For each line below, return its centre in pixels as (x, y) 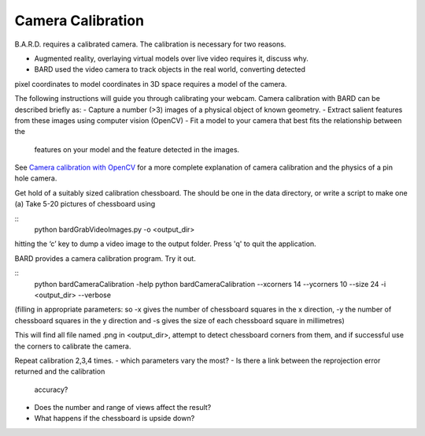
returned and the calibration (60, 371)
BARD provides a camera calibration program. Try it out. (105, 258)
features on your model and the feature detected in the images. (137, 149)
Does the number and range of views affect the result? (123, 408)
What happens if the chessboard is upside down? (115, 419)
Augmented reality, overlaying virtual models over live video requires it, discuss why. (171, 58)
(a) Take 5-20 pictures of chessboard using (85, 204)
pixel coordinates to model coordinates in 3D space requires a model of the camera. (151, 84)
